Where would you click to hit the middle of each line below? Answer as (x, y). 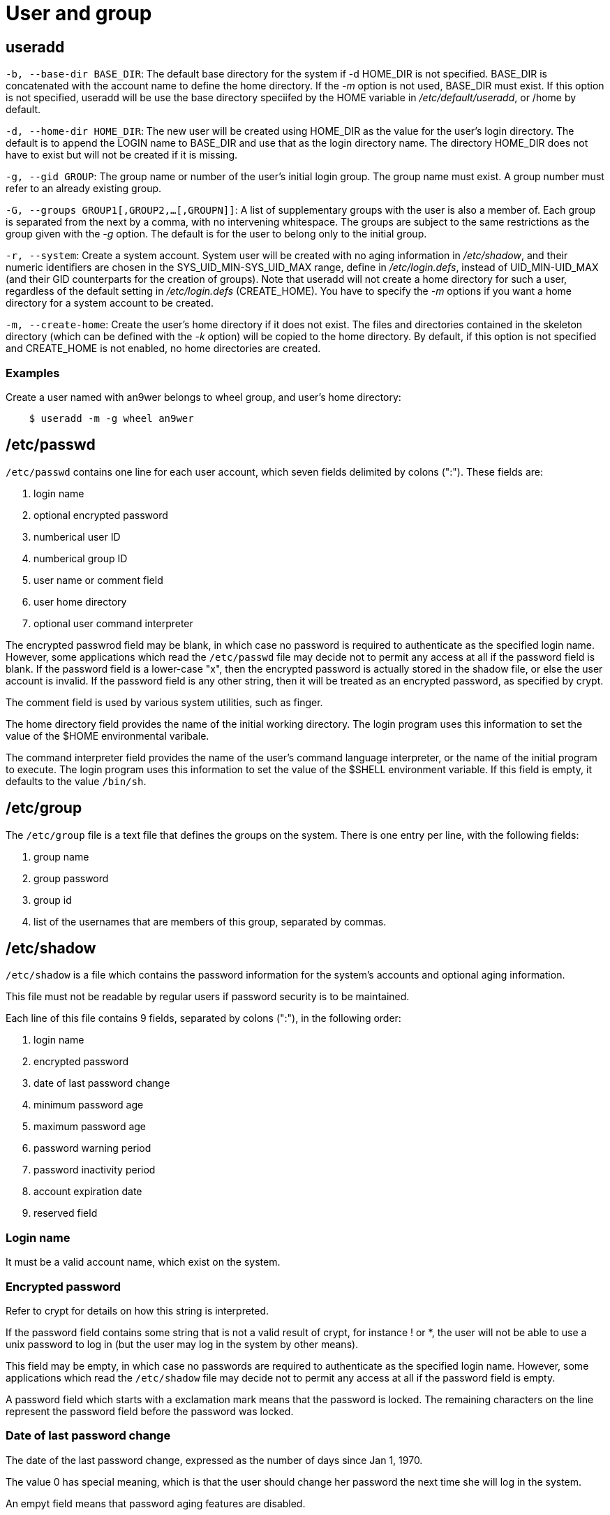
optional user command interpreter (113, 623)
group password (71, 878)
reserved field (66, 1213)
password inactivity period (95, 1170)
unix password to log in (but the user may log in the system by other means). (182, 1344)
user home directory (80, 601)
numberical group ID (81, 558)
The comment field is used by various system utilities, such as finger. (164, 702)
